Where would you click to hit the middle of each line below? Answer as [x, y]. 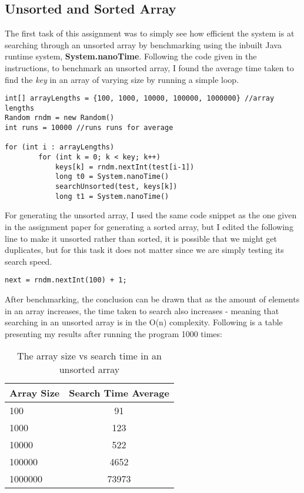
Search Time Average [119, 393]
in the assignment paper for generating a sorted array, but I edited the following [149, 226]
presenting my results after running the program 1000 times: [113, 333]
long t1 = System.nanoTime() [112, 196]
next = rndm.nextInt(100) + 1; [66, 280]
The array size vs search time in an [89, 356]
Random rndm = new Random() [60, 118]
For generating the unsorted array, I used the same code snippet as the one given [151, 215]
